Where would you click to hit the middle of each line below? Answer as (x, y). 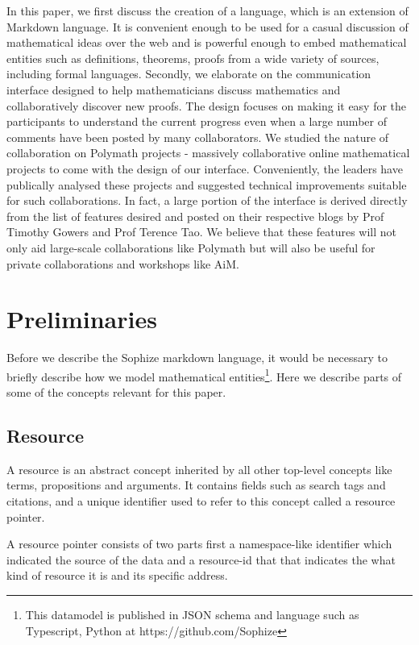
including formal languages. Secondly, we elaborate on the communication (189, 74)
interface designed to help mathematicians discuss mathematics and (174, 89)
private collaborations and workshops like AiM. (123, 263)
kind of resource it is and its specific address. (117, 575)
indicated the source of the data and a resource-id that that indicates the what (201, 559)
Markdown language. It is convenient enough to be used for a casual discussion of (207, 26)
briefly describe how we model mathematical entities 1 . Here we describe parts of (204, 375)
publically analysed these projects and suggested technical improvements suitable (207, 184)
